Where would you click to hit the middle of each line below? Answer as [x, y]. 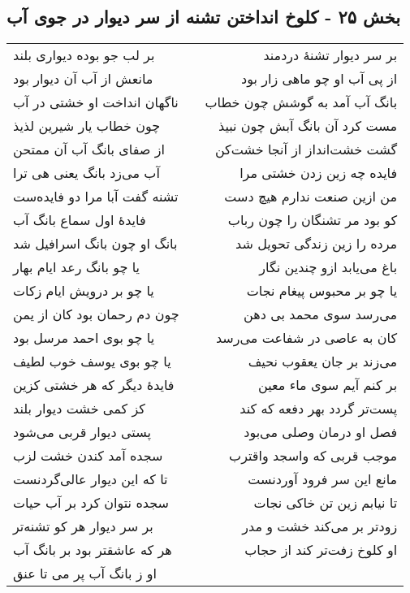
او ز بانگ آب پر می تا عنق [85, 574]
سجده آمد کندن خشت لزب [88, 456]
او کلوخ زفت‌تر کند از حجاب [321, 550]
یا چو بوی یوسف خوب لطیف [92, 361]
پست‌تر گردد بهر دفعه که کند [319, 409]
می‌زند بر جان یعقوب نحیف [323, 361]
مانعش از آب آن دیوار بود [83, 79]
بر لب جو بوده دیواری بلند [84, 55]
